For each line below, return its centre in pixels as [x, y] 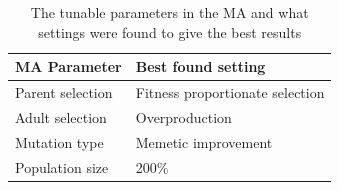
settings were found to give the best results [170, 31]
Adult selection [61, 116]
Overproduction [183, 116]
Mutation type [59, 141]
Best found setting [200, 66]
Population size [62, 166]
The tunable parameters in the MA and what [169, 12]
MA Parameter [68, 66]
